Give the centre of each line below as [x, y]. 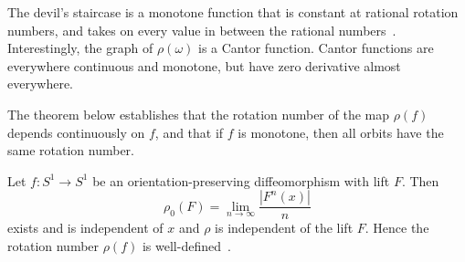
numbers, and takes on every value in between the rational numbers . [202, 30]
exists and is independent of [85, 228]
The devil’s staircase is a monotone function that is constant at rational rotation [233, 12]
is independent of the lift [284, 228]
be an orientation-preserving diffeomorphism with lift [241, 180]
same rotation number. [71, 150]
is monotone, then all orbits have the [341, 132]
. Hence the [397, 228]
